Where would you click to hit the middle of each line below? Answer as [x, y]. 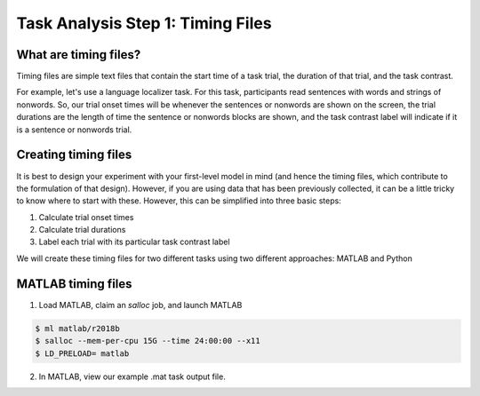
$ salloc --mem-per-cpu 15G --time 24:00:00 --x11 [148, 341]
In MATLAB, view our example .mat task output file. [132, 376]
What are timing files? [79, 55]
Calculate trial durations [82, 230]
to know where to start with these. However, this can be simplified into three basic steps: [179, 201]
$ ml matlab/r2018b [77, 328]
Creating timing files [74, 155]
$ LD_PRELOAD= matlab [82, 353]
